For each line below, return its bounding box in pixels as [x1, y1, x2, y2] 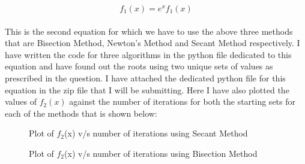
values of [5, 95, 37, 108]
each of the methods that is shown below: [5, 107, 157, 119]
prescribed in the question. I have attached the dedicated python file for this [5, 71, 286, 84]
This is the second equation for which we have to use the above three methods [5, 25, 293, 37]
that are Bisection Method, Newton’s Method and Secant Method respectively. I [5, 37, 300, 49]
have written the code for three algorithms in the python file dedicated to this [5, 48, 292, 60]
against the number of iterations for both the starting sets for [69, 95, 295, 108]
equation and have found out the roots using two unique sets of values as [5, 60, 273, 72]
